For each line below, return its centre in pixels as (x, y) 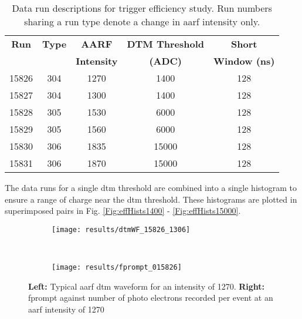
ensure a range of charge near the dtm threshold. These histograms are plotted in (151, 199)
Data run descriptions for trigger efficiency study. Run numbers (142, 8)
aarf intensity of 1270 (66, 309)
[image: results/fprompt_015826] (117, 268)
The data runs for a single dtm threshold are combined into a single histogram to (151, 187)
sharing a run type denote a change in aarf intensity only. (142, 21)
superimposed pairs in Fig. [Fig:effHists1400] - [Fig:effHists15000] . (123, 211)
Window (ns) (244, 61)
